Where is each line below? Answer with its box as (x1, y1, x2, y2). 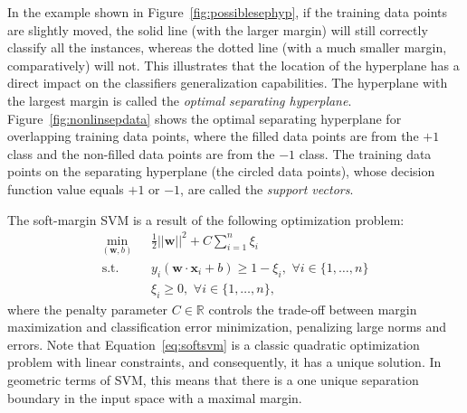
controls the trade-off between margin (208, 299, 417, 318)
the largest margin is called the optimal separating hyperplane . (7, 90, 352, 109)
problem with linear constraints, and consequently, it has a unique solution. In (7, 352, 442, 371)
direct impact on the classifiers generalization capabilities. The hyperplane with (7, 73, 448, 92)
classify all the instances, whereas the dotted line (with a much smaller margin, (7, 38, 447, 57)
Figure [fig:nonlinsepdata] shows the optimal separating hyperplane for (7, 108, 402, 127)
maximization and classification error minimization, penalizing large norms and (7, 317, 447, 336)
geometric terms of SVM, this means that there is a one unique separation (7, 370, 419, 389)
